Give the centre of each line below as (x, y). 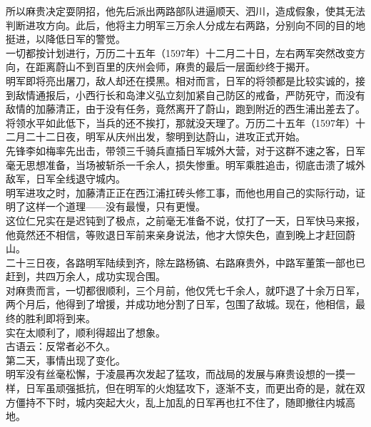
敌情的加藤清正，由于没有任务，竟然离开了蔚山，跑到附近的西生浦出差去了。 (185, 109)
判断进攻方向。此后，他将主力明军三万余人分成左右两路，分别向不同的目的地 (185, 25)
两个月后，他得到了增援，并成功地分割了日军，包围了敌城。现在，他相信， (181, 304)
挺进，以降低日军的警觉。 (66, 39)
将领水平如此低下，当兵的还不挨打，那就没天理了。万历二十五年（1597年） (181, 122)
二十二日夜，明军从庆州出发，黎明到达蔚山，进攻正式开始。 (165, 137)
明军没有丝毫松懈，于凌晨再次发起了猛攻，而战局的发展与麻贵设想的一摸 (176, 374)
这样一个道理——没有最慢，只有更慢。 (115, 206)
